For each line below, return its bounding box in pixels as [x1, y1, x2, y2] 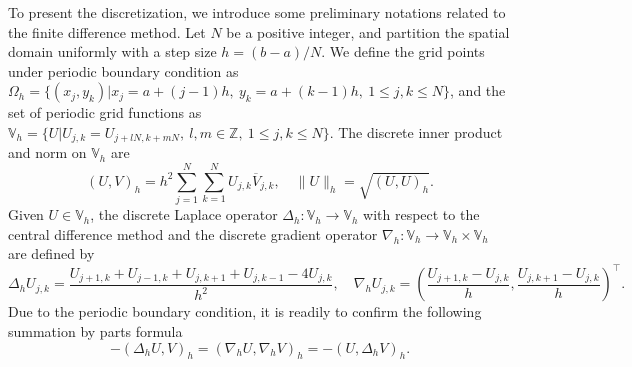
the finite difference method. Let [8, 21, 206, 42]
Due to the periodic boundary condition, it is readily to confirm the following [8, 301, 482, 322]
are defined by [8, 243, 95, 264]
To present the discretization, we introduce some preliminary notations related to [8, 2, 506, 22]
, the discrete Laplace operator [90, 204, 278, 225]
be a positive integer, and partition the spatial [226, 21, 510, 42]
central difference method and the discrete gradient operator [8, 223, 378, 244]
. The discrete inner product [329, 121, 503, 142]
